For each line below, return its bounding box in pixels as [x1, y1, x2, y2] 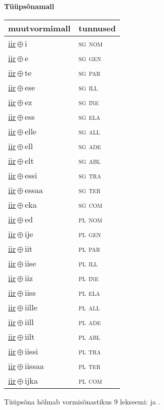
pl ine [78, 271, 99, 284]
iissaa [24, 359, 44, 372]
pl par [78, 242, 100, 254]
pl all [78, 301, 100, 313]
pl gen [78, 227, 101, 240]
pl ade [78, 315, 101, 328]
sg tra [78, 169, 101, 181]
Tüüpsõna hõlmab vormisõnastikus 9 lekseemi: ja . [4, 396, 160, 406]
